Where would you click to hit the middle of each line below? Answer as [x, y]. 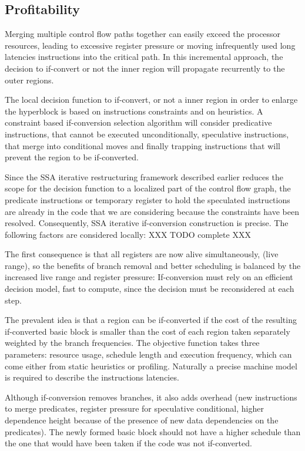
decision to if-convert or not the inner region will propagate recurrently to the [145, 68]
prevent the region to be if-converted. [72, 157]
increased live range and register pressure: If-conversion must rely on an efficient [149, 277]
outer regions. [29, 80]
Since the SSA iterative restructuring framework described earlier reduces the [144, 176]
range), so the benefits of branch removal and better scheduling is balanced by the [153, 265]
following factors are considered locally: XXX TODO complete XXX [128, 234]
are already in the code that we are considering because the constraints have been [152, 211]
